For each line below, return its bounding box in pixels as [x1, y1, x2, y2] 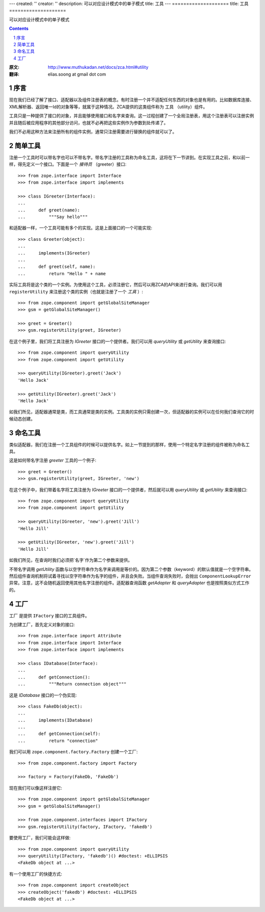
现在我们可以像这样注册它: [9, 785, 62, 791]
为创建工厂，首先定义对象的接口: [9, 622, 76, 627]
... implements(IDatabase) [18, 717, 93, 723]
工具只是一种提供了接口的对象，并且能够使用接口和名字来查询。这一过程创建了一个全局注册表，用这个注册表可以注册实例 [9, 113, 254, 119]
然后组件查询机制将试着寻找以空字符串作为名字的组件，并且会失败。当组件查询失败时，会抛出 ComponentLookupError [9, 573, 251, 579]
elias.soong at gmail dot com [48, 71, 106, 77]
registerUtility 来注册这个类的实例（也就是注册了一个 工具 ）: [9, 288, 143, 294]
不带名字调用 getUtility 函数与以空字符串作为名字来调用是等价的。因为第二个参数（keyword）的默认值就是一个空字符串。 [9, 566, 254, 572]
